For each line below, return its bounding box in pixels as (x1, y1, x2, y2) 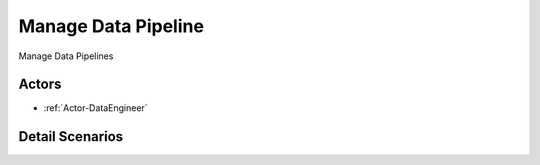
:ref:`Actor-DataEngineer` (43, 102, 149, 114)
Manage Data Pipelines (18, 50, 114, 62)
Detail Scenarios (18, 128, 124, 145)
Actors (18, 76, 62, 93)
